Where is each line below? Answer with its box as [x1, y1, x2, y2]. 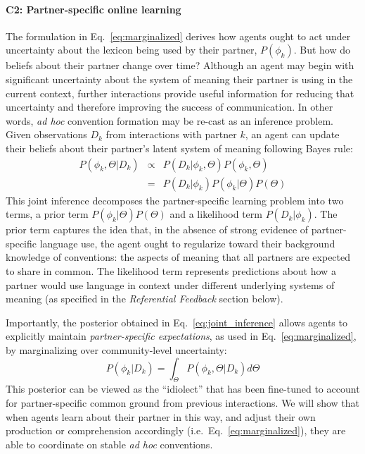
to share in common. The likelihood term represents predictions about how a [6, 263, 336, 278]
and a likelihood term [169, 207, 262, 221]
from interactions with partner [105, 127, 237, 142]
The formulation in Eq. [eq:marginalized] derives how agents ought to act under [6, 28, 351, 43]
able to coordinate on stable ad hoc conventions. [6, 436, 213, 451]
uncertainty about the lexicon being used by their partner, [6, 42, 257, 57]
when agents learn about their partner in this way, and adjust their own [6, 409, 316, 424]
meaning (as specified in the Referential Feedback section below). [6, 291, 283, 306]
